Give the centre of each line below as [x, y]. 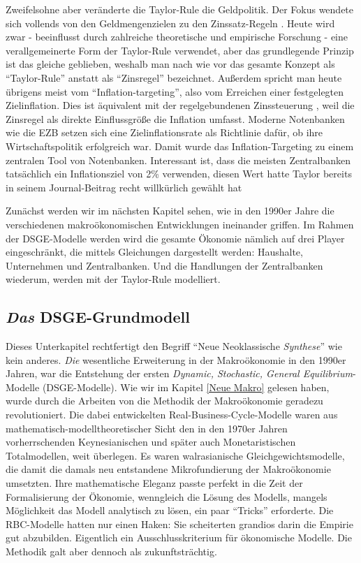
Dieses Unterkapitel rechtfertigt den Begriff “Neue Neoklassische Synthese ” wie [174, 346]
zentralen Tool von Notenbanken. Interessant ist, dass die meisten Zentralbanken [178, 160]
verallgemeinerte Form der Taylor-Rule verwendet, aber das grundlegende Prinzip [180, 50]
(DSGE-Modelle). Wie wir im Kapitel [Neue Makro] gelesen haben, [186, 387]
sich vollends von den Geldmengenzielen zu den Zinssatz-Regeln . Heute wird [170, 23]
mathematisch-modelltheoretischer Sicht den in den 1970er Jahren [147, 428]
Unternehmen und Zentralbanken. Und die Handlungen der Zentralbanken [164, 265]
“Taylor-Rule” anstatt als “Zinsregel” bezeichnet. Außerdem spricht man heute [174, 77]
